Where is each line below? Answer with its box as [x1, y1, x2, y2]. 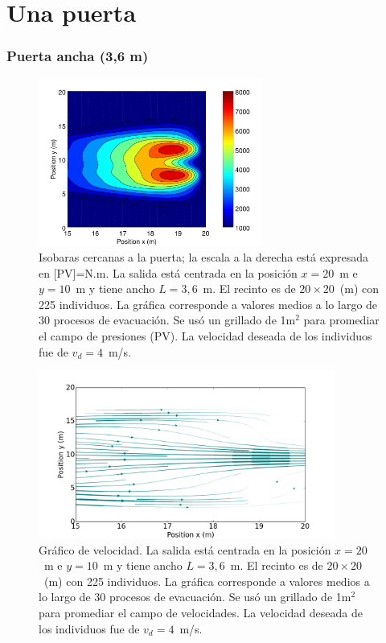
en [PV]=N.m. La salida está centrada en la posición [39, 264, 298, 281]
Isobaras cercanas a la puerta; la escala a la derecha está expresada [39, 249, 369, 266]
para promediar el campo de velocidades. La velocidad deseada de [39, 604, 363, 621]
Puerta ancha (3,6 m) [6, 46, 149, 66]
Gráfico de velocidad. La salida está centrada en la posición [39, 541, 331, 558]
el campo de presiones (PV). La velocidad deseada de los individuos [39, 328, 372, 344]
